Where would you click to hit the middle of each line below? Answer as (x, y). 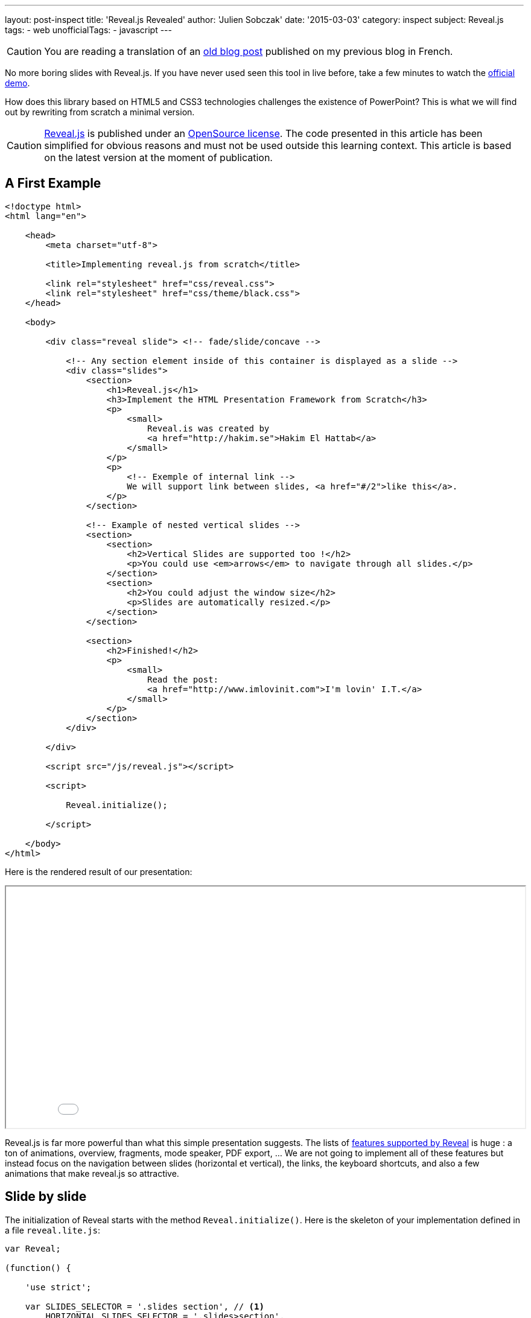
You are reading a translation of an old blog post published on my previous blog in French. (249, 51)
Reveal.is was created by (208, 428)
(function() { (38, 1268)
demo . (17, 83)
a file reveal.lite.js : (52, 1230)
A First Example (53, 183)
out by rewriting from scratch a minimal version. (100, 112)
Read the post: (183, 679)
